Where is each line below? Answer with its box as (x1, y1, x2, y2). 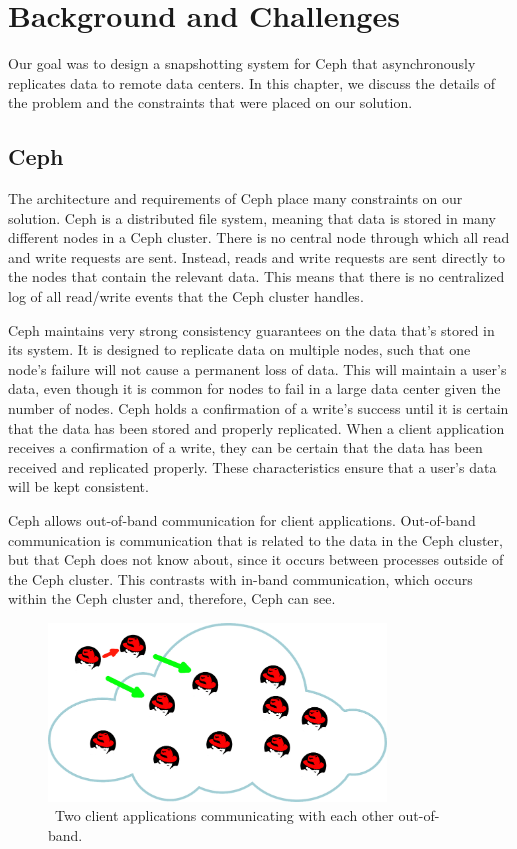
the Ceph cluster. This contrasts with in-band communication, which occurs (8, 568, 473, 589)
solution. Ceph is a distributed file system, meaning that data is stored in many (8, 207, 496, 228)
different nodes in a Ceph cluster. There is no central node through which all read (8, 227, 510, 248)
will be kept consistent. (8, 476, 149, 497)
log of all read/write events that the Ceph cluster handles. (8, 286, 364, 307)
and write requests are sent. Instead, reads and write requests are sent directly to (8, 246, 506, 267)
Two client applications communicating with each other (54, 805, 394, 826)
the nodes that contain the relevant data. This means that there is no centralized (8, 266, 505, 287)
